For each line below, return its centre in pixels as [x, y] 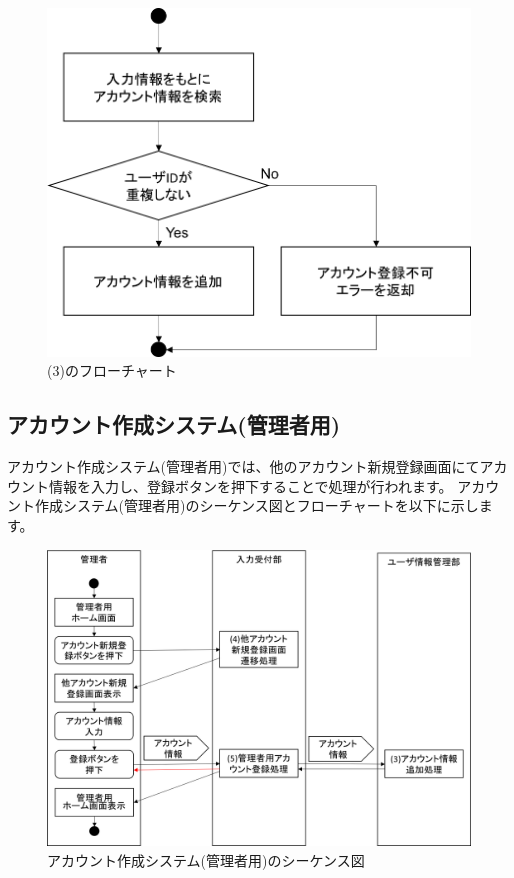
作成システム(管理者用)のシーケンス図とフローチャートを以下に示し [256, 505]
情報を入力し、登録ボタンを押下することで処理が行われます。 [250, 485]
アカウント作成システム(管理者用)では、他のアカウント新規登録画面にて [243, 466]
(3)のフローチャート [112, 370]
